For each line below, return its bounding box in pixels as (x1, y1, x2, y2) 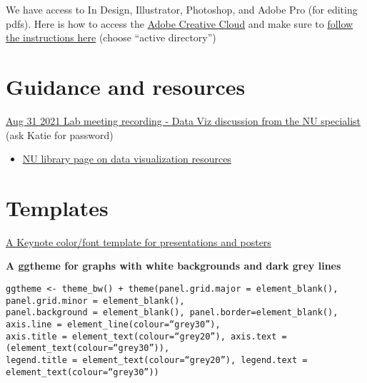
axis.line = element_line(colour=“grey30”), (6, 319, 221, 330)
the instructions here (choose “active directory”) (6, 30, 216, 45)
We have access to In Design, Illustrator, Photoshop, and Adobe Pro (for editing (6, 2, 358, 16)
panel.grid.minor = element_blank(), (6, 295, 185, 306)
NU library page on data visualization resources (22, 151, 231, 166)
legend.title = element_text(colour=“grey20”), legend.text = (6, 354, 308, 365)
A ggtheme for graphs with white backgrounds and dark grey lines (6, 258, 341, 273)
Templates (6, 193, 109, 222)
